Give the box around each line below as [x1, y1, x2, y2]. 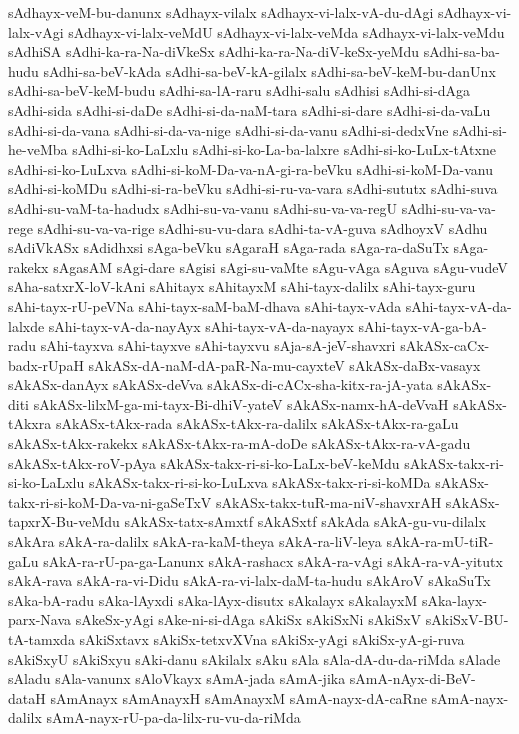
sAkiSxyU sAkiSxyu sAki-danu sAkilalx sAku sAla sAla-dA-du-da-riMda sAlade [8, 648, 501, 669]
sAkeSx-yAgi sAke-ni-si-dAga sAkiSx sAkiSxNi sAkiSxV [75, 609, 422, 630]
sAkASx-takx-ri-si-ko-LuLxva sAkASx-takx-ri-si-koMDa [88, 472, 431, 493]
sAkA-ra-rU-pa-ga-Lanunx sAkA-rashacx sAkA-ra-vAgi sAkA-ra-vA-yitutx [43, 550, 503, 571]
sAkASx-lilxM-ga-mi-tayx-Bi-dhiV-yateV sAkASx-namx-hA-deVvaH [33, 393, 449, 414]
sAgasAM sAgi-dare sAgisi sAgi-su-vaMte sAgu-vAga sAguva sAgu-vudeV [53, 256, 508, 277]
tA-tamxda [8, 629, 75, 649]
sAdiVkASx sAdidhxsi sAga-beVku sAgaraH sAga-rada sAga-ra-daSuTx [8, 237, 449, 258]
